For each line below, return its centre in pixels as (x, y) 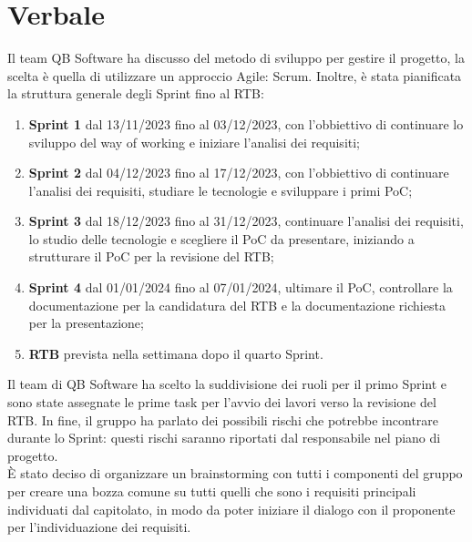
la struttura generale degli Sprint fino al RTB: (136, 93)
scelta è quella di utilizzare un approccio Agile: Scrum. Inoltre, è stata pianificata (235, 75)
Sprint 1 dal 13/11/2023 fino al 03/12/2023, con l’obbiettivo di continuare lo (246, 123)
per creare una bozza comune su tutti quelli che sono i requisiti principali (212, 491)
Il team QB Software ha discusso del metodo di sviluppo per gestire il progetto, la (236, 58)
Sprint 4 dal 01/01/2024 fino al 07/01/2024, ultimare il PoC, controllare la (241, 287)
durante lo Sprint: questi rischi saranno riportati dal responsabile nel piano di (224, 438)
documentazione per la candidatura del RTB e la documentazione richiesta (237, 305)
